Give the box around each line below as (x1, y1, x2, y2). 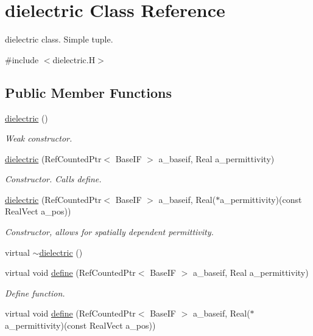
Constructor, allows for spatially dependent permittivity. (5, 225, 214, 238)
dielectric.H (52, 53, 96, 66)
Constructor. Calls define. (5, 173, 102, 185)
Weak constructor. (5, 132, 72, 145)
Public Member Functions (5, 83, 172, 101)
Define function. (5, 286, 65, 299)
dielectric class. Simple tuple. (5, 33, 113, 46)
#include (5, 53, 39, 66)
